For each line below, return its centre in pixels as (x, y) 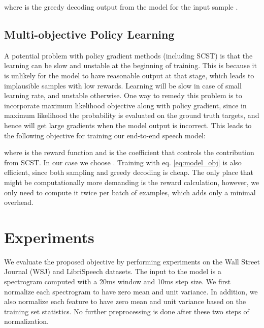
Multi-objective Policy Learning (89, 34)
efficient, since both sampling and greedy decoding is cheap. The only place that (129, 172)
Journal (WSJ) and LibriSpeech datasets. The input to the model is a (113, 271)
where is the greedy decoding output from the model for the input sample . (121, 7)
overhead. (19, 202)
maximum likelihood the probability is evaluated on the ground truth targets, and (132, 115)
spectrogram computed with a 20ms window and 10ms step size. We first (118, 281)
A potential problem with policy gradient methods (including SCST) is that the (128, 55)
